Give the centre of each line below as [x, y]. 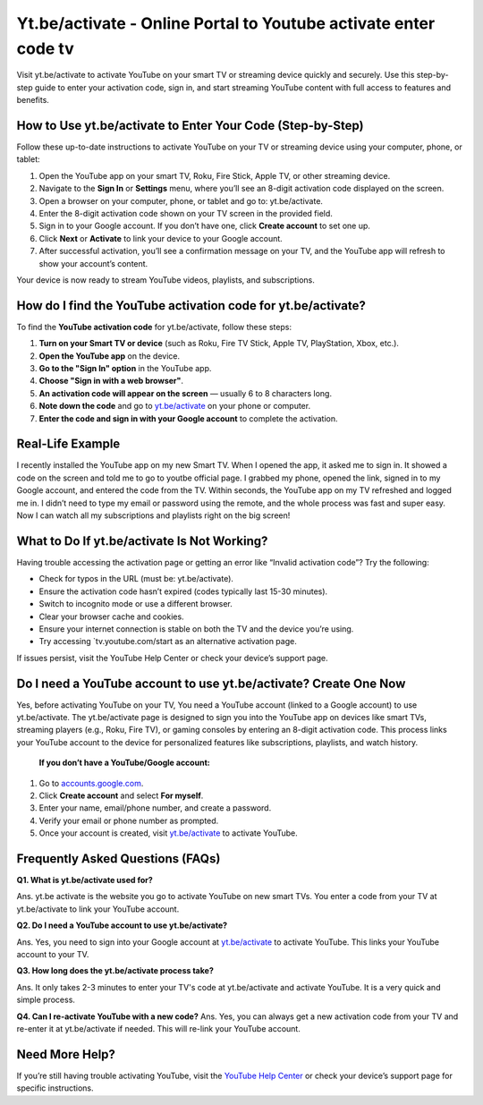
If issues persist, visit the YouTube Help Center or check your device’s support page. [172, 658]
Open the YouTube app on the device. [110, 356]
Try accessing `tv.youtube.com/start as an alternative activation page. [168, 642]
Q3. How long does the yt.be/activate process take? [115, 971]
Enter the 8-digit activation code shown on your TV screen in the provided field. [186, 213]
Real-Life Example [68, 444]
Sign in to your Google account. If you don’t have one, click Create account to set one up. [205, 226]
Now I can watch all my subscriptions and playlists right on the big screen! [153, 515]
